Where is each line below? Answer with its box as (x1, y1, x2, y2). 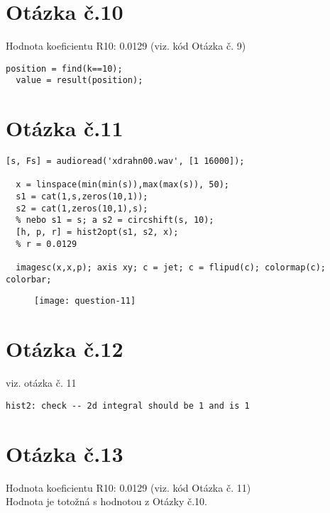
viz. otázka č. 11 (6, 375, 77, 390)
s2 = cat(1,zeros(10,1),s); (16, 203, 148, 214)
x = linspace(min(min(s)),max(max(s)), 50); (16, 180, 229, 190)
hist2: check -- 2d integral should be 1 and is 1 (6, 400, 250, 411)
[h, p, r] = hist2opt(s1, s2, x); (16, 227, 179, 238)
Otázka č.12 (6, 334, 123, 363)
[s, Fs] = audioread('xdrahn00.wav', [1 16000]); (6, 156, 245, 167)
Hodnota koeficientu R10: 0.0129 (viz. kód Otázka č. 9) (6, 38, 246, 53)
